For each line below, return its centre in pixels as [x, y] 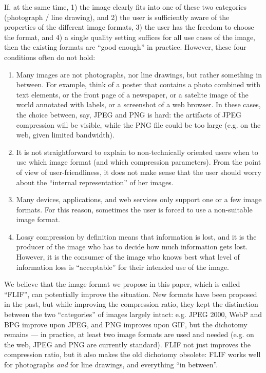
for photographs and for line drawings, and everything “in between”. [111, 364]
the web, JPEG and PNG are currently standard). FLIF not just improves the [127, 344]
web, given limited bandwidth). [65, 135]
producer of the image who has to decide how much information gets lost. [132, 247]
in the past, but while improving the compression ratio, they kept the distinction [131, 304]
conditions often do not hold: [50, 57]
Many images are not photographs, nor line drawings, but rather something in [139, 74]
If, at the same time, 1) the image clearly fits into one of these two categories [126, 7]
